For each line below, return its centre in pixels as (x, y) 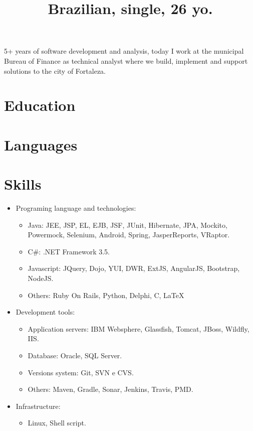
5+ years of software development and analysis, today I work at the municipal (124, 51)
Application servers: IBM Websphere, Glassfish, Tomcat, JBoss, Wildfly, (139, 328)
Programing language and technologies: (76, 208)
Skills (23, 184)
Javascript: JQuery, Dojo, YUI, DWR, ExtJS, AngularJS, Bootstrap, (134, 268)
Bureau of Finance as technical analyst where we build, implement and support (126, 60)
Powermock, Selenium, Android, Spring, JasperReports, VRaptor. (129, 235)
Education (40, 105)
